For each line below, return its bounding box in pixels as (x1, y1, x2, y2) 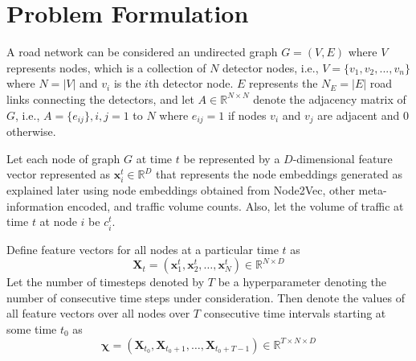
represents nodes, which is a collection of (6, 59, 206, 76)
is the (113, 75, 141, 92)
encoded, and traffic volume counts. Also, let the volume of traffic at (67, 197, 404, 214)
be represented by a (183, 150, 280, 166)
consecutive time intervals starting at (203, 305, 386, 322)
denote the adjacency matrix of (253, 90, 406, 107)
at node (39, 213, 77, 230)
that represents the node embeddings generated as (156, 166, 402, 183)
